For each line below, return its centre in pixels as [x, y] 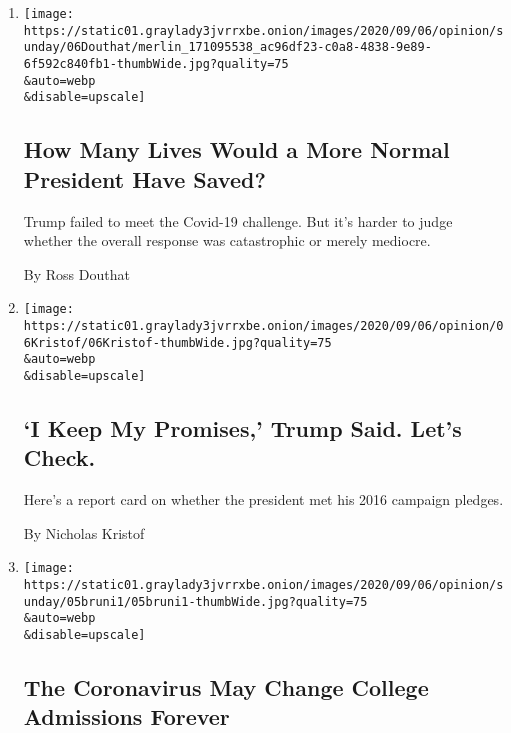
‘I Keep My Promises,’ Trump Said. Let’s [242, 427]
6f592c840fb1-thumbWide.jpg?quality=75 [156, 63]
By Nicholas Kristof [84, 532]
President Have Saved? [144, 178]
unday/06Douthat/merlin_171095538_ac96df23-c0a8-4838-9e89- [227, 47]
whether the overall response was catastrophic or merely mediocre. [227, 240]
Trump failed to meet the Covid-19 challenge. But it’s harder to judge [238, 220]
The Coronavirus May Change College [226, 687]
